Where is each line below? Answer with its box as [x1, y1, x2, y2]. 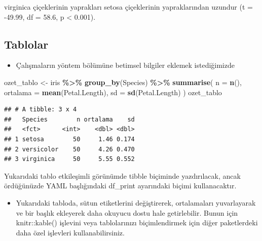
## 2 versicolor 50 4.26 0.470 [4, 145, 135, 153]
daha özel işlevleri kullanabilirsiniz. [16, 227, 125, 237]
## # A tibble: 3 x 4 [4, 106, 77, 113]
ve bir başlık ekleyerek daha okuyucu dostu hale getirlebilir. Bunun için [16, 207, 238, 218]
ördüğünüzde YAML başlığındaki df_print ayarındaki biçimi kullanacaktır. [4, 180, 237, 191]
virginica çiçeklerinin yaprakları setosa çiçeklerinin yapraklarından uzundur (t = [4, 2, 253, 12]
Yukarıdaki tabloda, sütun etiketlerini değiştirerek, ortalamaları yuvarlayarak [16, 197, 256, 208]
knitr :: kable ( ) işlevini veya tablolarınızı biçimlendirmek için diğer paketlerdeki [16, 217, 258, 228]
